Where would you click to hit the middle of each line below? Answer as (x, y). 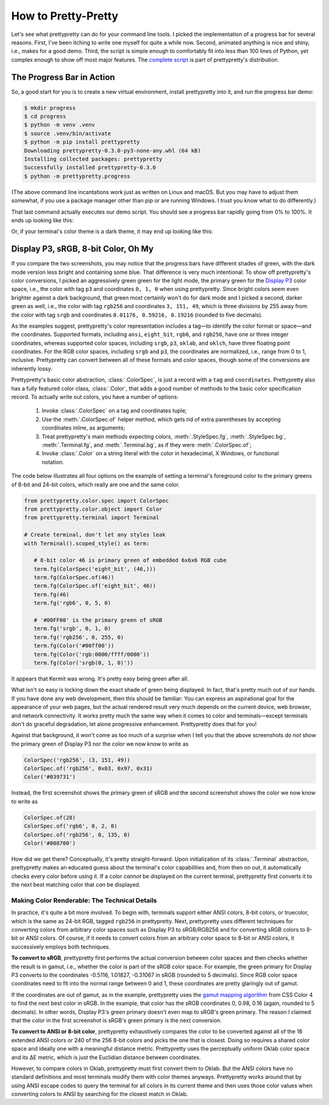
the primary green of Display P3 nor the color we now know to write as (100, 744)
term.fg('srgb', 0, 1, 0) (73, 629)
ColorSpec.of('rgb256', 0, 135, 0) (77, 835)
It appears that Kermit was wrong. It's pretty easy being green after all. (100, 678)
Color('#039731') (50, 777)
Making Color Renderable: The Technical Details (84, 900)
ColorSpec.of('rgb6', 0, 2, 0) (71, 826)
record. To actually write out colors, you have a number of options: (95, 397)
